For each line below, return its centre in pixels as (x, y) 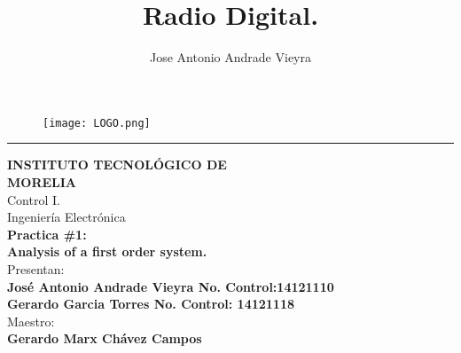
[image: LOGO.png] (97, 123)
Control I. (34, 199)
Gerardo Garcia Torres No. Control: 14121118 (151, 304)
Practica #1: (47, 234)
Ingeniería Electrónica (66, 217)
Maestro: (31, 321)
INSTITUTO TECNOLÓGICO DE (117, 165)
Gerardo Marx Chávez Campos (105, 338)
